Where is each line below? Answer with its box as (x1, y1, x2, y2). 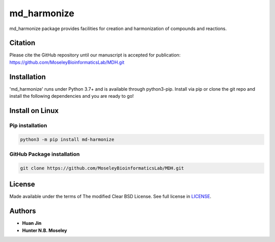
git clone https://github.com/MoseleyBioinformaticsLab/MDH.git (20, 165, 184, 171)
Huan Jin (22, 220, 42, 226)
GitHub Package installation (9, 151, 80, 158)
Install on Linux (9, 106, 59, 115)
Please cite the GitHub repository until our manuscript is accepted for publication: (9, 52, 181, 58)
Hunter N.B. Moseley (22, 227, 67, 233)
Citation (9, 39, 36, 47)
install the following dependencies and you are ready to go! (9, 93, 134, 99)
